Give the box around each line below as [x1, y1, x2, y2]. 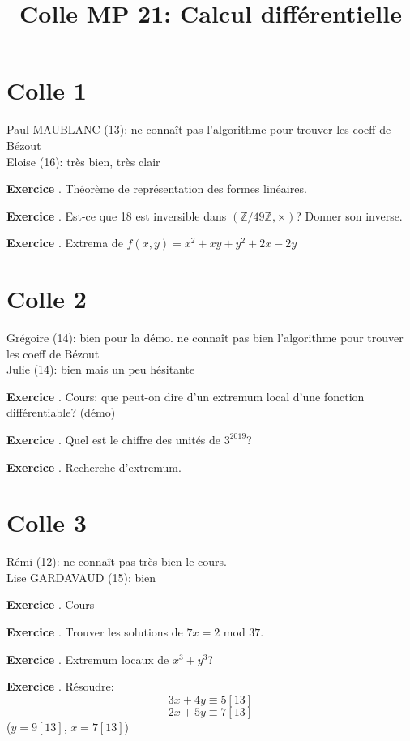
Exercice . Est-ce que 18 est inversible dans [6, 207, 227, 224]
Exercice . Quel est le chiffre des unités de [6, 430, 221, 448]
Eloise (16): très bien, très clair [6, 152, 160, 169]
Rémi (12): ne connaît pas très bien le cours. [6, 553, 227, 570]
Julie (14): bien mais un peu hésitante [6, 361, 195, 378]
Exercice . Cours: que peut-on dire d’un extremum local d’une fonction [6, 388, 365, 405]
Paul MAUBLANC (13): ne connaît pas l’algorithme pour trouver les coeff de [6, 121, 391, 138]
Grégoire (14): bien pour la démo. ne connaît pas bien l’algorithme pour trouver [6, 329, 404, 345]
